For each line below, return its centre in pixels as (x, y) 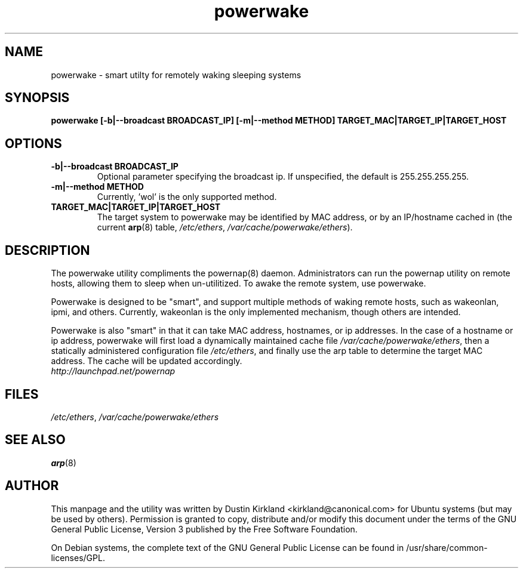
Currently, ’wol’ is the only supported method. (187, 197)
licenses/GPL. (78, 557)
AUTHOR (32, 486)
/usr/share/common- (447, 547)
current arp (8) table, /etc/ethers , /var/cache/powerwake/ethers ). (225, 227)
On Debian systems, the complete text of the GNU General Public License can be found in (227, 547)
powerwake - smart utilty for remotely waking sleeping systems (176, 75)
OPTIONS (33, 143)
